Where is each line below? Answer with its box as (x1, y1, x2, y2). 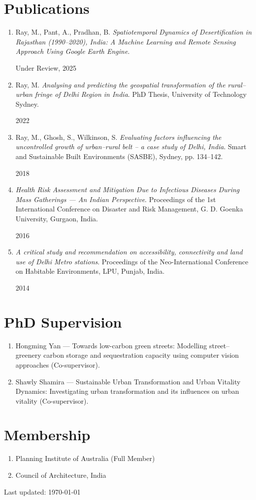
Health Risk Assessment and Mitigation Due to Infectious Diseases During (15, 184, 240, 195)
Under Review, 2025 (15, 62, 76, 73)
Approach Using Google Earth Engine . (15, 46, 130, 56)
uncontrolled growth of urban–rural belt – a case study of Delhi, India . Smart (15, 141, 247, 152)
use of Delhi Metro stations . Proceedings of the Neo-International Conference (15, 256, 249, 266)
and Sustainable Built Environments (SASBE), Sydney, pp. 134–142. (15, 151, 223, 162)
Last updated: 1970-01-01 (4, 486, 81, 497)
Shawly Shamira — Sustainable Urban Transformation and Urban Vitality (15, 376, 241, 386)
